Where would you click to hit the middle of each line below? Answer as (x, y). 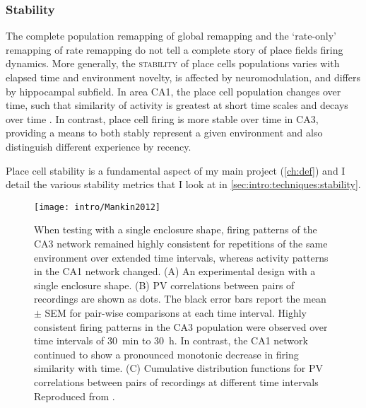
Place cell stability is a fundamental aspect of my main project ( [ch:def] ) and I (176, 170)
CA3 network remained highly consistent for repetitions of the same (181, 243)
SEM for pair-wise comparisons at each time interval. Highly (176, 312)
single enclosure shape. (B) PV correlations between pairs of (164, 285)
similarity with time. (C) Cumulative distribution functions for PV (178, 368)
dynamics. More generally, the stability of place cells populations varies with (173, 63)
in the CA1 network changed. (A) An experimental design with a (175, 271)
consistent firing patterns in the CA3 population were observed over (181, 326)
